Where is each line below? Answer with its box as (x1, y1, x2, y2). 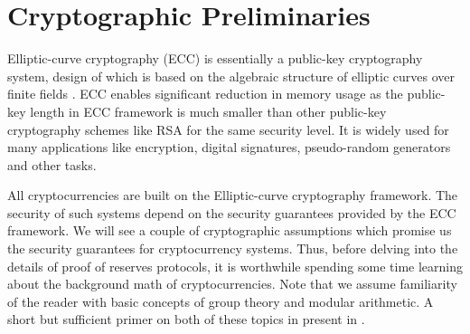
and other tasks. (7, 155, 97, 174)
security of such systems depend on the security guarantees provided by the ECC (7, 203, 456, 222)
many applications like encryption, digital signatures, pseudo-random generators (7, 138, 451, 157)
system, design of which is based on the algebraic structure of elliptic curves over (7, 66, 455, 85)
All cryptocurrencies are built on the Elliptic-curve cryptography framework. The (7, 186, 458, 205)
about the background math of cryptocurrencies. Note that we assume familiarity (7, 274, 457, 293)
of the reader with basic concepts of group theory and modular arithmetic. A (7, 291, 434, 310)
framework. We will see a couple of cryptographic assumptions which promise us (7, 221, 452, 240)
